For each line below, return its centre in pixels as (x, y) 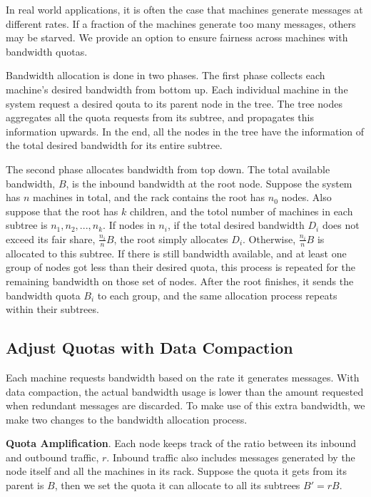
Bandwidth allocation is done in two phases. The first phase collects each (166, 75)
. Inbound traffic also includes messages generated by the (231, 457)
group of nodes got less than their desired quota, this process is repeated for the (181, 267)
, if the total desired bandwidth (236, 225)
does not (341, 225)
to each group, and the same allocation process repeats (217, 295)
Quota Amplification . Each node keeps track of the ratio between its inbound (181, 443)
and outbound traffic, (52, 457)
